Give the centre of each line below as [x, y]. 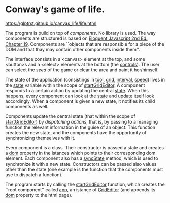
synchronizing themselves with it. [40, 138]
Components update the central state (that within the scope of [70, 116]
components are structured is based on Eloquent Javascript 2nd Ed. [77, 38]
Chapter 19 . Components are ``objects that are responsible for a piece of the [85, 44]
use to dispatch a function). [34, 174]
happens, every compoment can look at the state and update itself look [80, 96]
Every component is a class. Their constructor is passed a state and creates [84, 147]
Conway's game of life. [55, 9]
